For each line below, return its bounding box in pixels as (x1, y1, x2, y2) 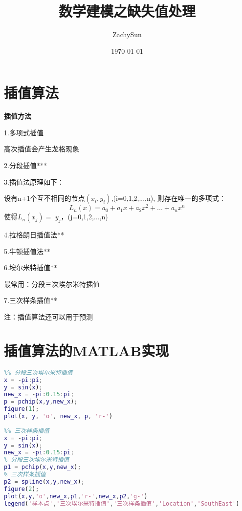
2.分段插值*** (4, 160, 47, 170)
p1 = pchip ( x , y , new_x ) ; (4, 464, 81, 471)
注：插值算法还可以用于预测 (4, 312, 93, 322)
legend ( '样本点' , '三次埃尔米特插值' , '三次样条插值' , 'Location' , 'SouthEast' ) (4, 500, 240, 507)
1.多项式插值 (4, 127, 44, 137)
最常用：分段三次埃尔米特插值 (4, 278, 100, 289)
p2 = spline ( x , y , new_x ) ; (4, 478, 85, 485)
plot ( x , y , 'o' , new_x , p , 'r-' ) (4, 413, 113, 420)
